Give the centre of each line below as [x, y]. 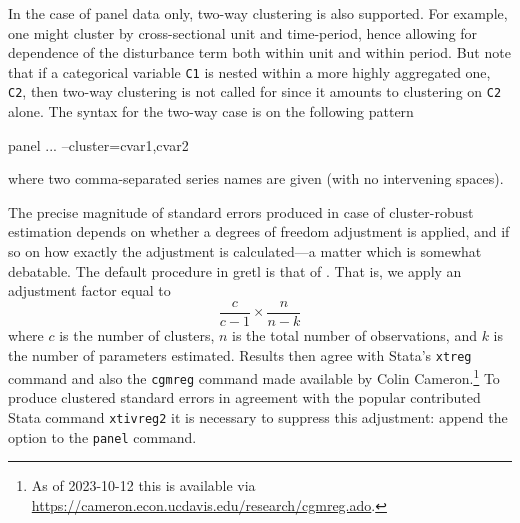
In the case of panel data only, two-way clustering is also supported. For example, [258, 13]
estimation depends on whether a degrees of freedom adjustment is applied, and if [259, 231]
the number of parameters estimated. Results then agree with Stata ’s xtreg [240, 354]
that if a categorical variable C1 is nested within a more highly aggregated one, [249, 71]
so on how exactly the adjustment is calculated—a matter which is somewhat [245, 251]
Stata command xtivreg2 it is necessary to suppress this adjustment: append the [258, 417]
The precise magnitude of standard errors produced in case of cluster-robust [241, 211]
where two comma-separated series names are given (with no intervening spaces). [256, 178]
